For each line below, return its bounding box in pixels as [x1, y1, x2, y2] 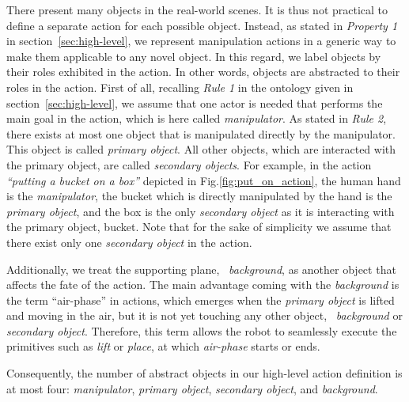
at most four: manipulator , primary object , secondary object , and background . [6, 380, 378, 396]
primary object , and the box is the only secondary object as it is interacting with [6, 203, 395, 219]
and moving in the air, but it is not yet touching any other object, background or [6, 307, 403, 324]
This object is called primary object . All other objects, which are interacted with [6, 141, 396, 157]
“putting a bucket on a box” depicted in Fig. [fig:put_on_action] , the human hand [6, 172, 401, 188]
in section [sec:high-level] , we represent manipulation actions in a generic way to [6, 32, 396, 49]
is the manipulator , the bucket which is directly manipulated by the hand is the [6, 188, 392, 204]
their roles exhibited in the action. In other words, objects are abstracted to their [6, 63, 400, 80]
